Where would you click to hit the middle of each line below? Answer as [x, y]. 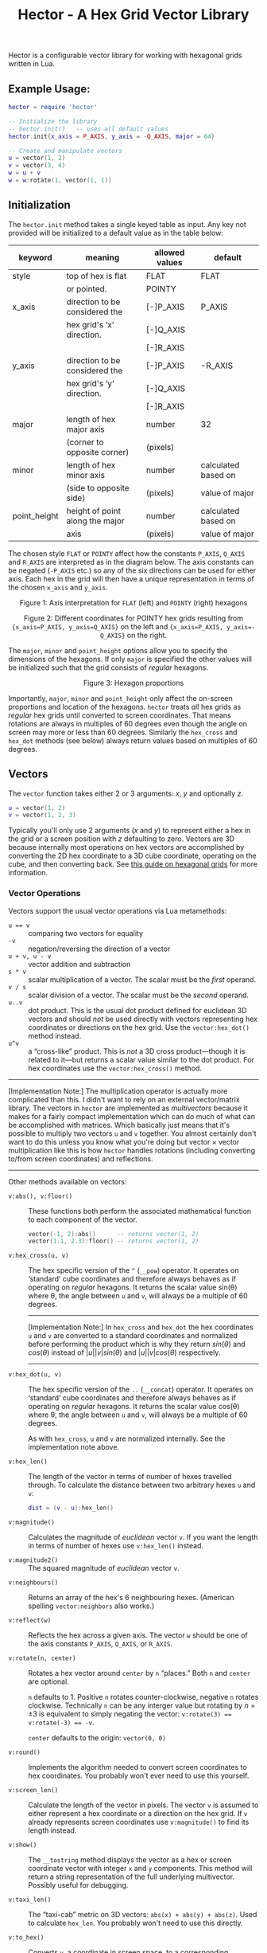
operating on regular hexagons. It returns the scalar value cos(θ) [134, 1407]
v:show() [23, 1845]
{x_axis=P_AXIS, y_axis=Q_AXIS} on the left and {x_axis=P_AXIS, [118, 626]
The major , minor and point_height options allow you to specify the [118, 650]
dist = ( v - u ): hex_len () [71, 1508]
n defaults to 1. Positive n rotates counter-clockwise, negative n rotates [143, 1697]
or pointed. [87, 288]
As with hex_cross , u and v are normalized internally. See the [127, 1438]
